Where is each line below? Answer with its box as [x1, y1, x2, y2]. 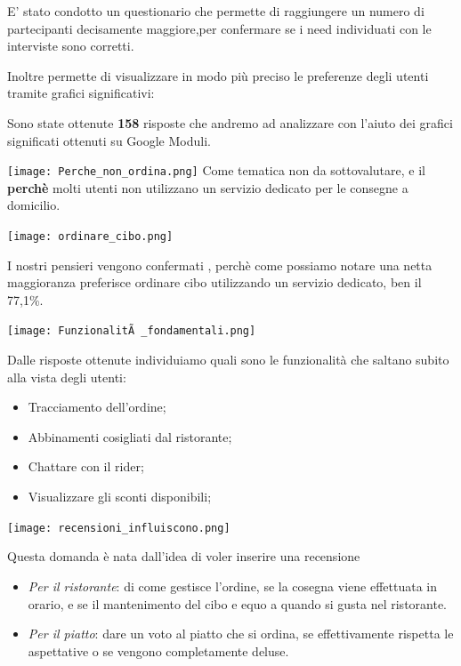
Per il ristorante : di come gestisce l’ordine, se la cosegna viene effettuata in [28, 576, 437, 595]
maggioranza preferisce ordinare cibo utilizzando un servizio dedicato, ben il [7, 273, 422, 292]
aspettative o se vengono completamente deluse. [28, 641, 289, 660]
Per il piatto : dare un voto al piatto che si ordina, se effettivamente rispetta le [28, 624, 454, 643]
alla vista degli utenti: [7, 367, 126, 386]
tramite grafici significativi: [7, 84, 155, 102]
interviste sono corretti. [7, 36, 134, 55]
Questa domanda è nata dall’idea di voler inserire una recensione [7, 547, 360, 566]
